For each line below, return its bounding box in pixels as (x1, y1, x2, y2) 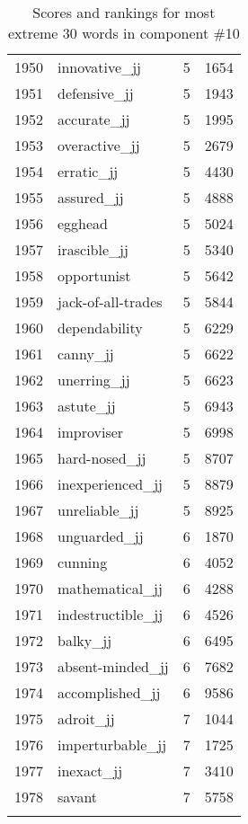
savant (58, 786, 98, 807)
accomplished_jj (58, 682, 161, 703)
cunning (58, 552, 108, 572)
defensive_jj (58, 83, 134, 103)
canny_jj (58, 343, 114, 364)
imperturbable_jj (58, 734, 167, 755)
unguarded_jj (58, 526, 144, 546)
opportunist (58, 265, 131, 286)
